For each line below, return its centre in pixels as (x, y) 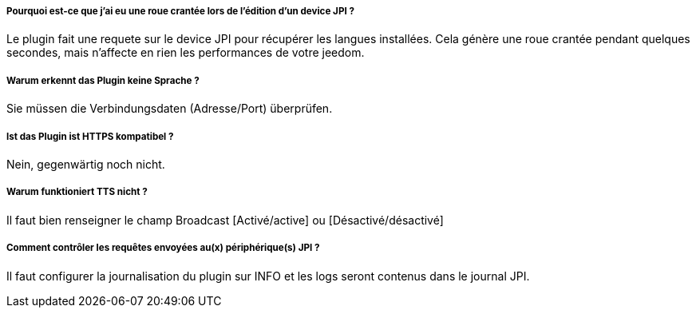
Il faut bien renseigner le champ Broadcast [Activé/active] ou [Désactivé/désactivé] (225, 220)
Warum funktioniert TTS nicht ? (77, 192)
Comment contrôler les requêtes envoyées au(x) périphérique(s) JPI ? (163, 248)
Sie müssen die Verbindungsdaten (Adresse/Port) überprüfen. (170, 109)
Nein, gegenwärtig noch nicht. (86, 164)
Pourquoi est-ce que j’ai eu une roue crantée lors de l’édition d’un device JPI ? (180, 11)
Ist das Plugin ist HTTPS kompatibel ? (90, 136)
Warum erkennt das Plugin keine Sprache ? (103, 80)
